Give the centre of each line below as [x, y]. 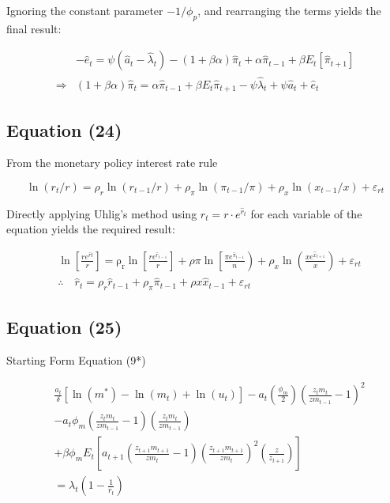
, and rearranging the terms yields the [289, 10]
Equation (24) [64, 129]
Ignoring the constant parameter [85, 10]
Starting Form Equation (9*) [76, 360]
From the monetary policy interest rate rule [112, 163]
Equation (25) [64, 327]
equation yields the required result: [91, 229]
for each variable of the [306, 213]
